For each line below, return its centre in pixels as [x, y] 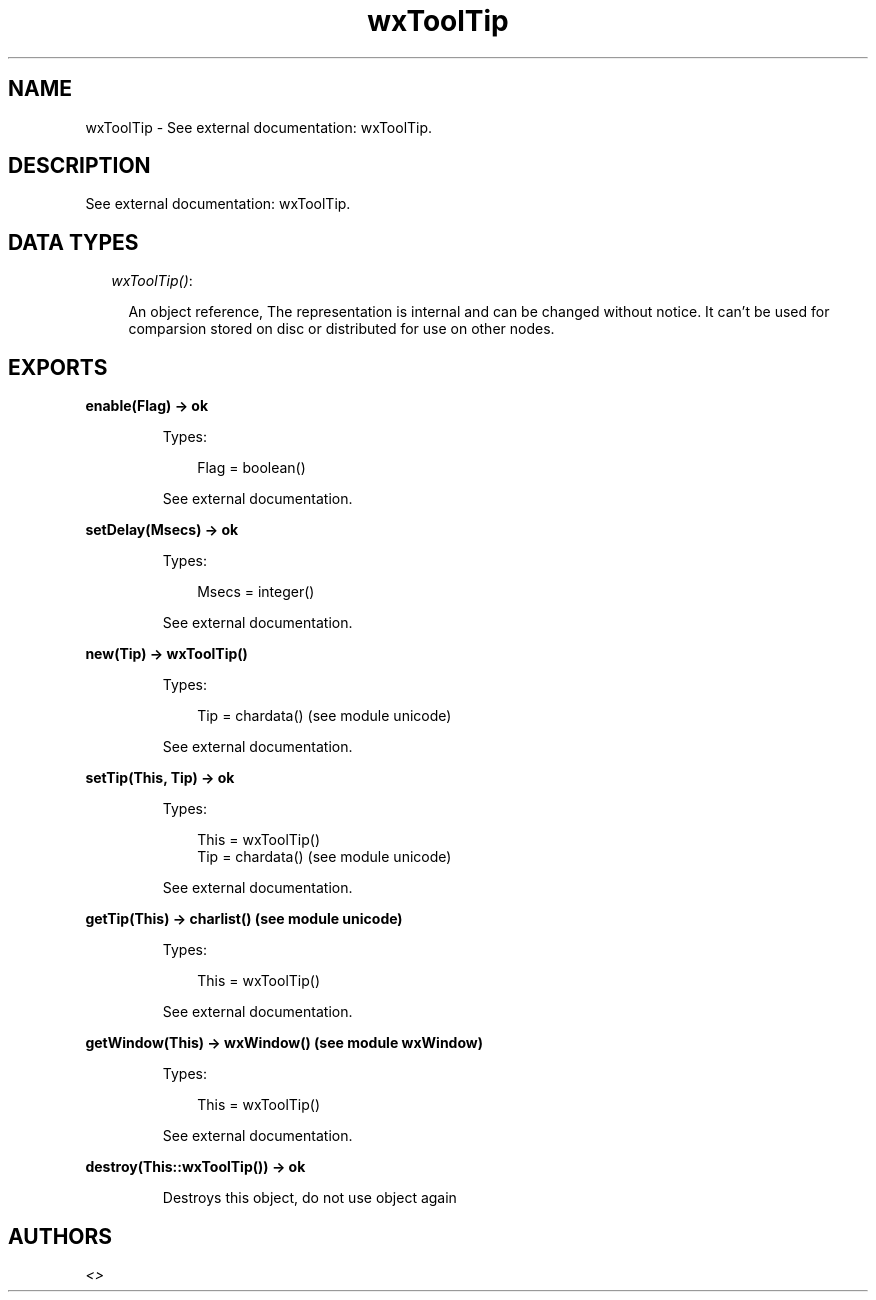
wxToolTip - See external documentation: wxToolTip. [259, 127]
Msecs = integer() [256, 592]
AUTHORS [60, 1236]
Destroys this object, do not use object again [309, 1198]
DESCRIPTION [79, 166]
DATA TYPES [73, 242]
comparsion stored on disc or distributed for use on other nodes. [341, 329]
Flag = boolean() [251, 468]
